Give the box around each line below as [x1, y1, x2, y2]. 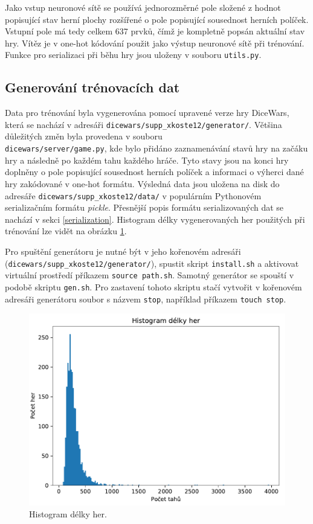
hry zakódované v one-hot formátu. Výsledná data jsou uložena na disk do [5, 177, 280, 190]
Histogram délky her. [29, 507, 107, 520]
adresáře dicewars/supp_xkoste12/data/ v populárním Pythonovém [5, 189, 262, 202]
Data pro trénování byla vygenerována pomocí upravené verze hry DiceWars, [5, 106, 289, 119]
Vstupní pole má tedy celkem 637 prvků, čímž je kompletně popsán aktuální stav [5, 25, 305, 37]
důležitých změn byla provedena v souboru [5, 130, 163, 142]
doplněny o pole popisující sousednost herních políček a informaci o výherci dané [5, 165, 304, 178]
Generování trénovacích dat [5, 78, 180, 97]
